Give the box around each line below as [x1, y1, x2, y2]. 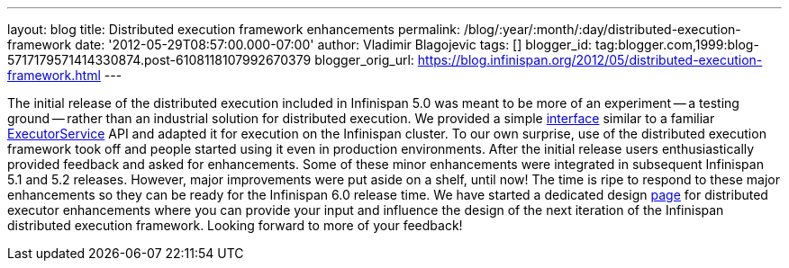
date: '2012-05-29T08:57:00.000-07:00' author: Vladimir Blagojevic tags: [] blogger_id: [75, 37, 593, 52]
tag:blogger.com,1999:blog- [595, 37, 759, 52]
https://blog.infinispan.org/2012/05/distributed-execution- [417, 52, 763, 67]
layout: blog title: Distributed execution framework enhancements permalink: [7, 22, 461, 37]
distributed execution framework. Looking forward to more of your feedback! [7, 218, 463, 233]
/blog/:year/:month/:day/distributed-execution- [463, 22, 741, 37]
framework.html [7, 67, 101, 83]
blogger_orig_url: [314, 52, 414, 67]
